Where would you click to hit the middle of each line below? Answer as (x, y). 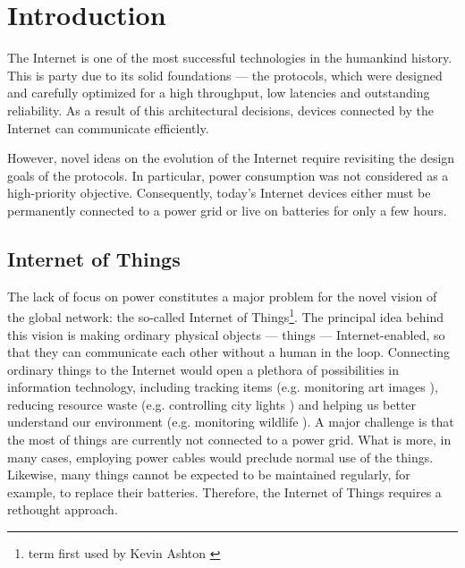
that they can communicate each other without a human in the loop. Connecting (229, 352)
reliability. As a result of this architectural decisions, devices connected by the (220, 110)
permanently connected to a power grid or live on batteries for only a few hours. (227, 210)
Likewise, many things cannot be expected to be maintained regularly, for (209, 475)
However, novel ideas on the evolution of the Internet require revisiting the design (231, 158)
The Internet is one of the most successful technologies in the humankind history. (230, 58)
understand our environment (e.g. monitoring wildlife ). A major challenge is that (231, 422)
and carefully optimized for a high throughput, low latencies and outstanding (219, 93)
